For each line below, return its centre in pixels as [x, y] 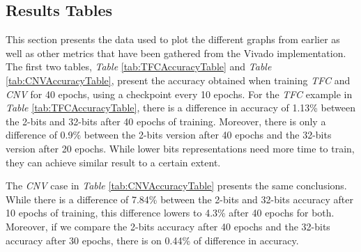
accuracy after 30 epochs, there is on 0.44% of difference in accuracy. [152, 240]
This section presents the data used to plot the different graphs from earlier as [173, 39]
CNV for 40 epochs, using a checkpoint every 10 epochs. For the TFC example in [179, 94]
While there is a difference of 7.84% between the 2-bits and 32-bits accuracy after [179, 199]
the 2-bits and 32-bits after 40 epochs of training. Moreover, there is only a [166, 121]
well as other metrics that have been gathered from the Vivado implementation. [176, 53]
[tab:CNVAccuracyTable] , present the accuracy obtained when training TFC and [178, 80]
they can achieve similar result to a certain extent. [113, 162]
